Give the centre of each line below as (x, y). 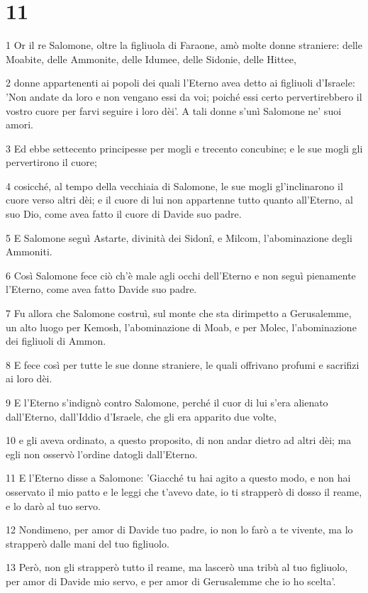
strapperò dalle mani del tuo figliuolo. (88, 543)
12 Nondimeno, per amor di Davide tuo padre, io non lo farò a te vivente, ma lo (179, 530)
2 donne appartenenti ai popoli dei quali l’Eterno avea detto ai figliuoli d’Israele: (180, 83)
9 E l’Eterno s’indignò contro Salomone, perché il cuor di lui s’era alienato (167, 402)
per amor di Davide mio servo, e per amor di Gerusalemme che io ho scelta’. (171, 581)
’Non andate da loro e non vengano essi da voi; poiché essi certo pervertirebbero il (184, 96)
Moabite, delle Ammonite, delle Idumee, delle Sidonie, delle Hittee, (151, 59)
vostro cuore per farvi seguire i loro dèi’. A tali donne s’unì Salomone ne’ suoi (174, 110)
